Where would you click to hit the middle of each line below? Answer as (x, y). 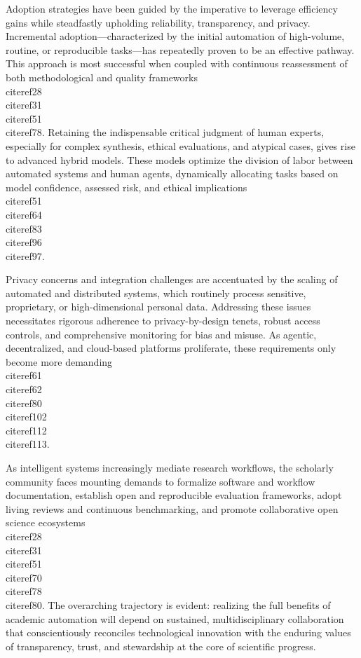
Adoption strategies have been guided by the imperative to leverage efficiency (172, 8)
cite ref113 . (28, 444)
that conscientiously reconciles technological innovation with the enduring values (178, 632)
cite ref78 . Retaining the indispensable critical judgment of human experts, (165, 132)
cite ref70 (24, 577)
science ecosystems (46, 522)
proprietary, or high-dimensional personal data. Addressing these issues (158, 307)
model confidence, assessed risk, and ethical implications (127, 187)
